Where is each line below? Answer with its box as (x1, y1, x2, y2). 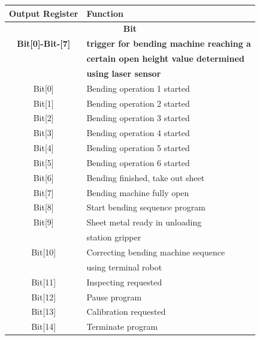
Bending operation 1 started (86, 82, 190, 94)
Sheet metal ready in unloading (86, 216, 202, 228)
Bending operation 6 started (86, 156, 190, 169)
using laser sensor (86, 67, 161, 79)
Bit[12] (31, 290, 56, 303)
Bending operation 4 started (86, 127, 190, 139)
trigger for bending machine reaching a (86, 37, 251, 50)
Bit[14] (31, 320, 56, 333)
